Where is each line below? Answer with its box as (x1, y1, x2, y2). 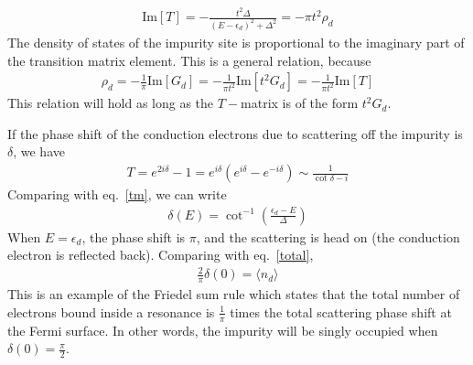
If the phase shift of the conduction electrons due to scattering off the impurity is (7, 123, 463, 143)
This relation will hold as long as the (7, 93, 214, 113)
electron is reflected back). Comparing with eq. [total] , (7, 245, 314, 264)
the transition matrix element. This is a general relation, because (7, 50, 371, 70)
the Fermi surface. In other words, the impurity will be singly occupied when (7, 320, 438, 339)
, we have (13, 142, 65, 161)
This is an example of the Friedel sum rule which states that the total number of (7, 284, 460, 304)
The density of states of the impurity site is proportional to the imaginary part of (7, 32, 465, 51)
